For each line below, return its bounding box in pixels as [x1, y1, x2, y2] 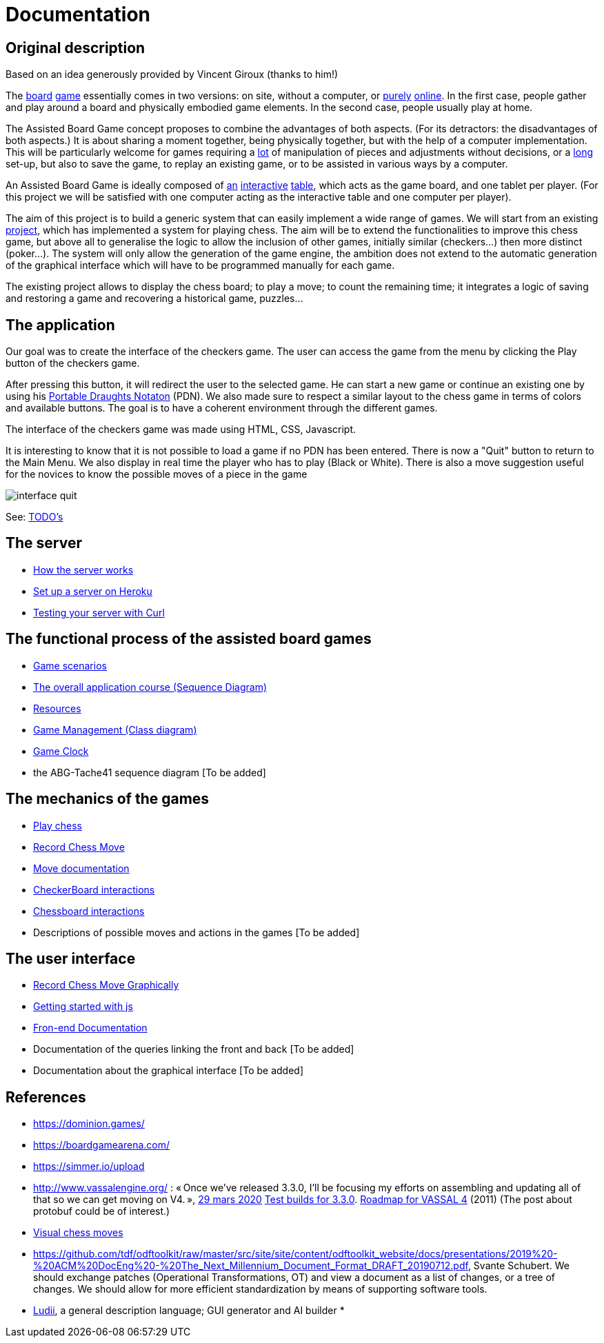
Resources [33, 702, 81, 714]
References [6, 1088, 86, 1106]
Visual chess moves [33, 1226, 123, 1239]
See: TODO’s [6, 511, 63, 523]
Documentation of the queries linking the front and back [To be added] [33, 1043, 354, 1056]
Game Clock [33, 745, 89, 757]
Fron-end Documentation [33, 1022, 148, 1034]
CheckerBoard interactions [33, 883, 155, 896]
